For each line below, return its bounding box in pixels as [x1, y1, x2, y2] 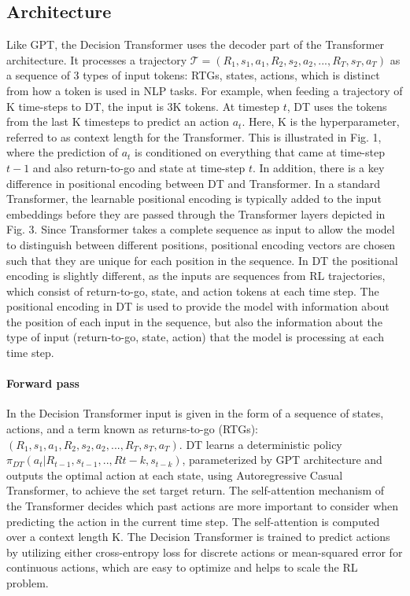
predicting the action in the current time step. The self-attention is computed [6, 513, 380, 529]
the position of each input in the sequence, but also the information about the [6, 313, 382, 329]
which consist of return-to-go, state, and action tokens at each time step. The [6, 282, 379, 299]
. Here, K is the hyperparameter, [242, 113, 400, 130]
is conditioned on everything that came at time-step [135, 144, 385, 160]
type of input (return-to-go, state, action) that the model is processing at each [6, 329, 384, 345]
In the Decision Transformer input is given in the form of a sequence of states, [6, 405, 384, 421]
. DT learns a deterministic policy [179, 436, 342, 452]
